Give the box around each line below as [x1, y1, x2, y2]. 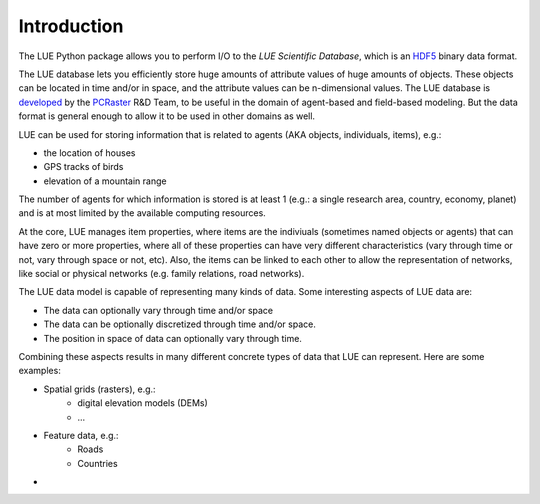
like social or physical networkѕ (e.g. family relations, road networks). [18, 268, 305, 280]
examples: [18, 365, 62, 377]
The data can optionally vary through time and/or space [43, 304, 274, 316]
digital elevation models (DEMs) [77, 397, 209, 409]
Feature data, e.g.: [43, 429, 119, 441]
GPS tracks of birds [43, 161, 124, 173]
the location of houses [43, 146, 136, 159]
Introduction [18, 15, 124, 37]
